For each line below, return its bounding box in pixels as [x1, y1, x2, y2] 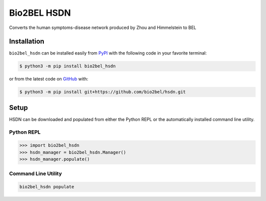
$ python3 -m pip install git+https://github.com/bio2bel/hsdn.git [19, 89, 186, 95]
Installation [9, 37, 44, 46]
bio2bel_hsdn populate [19, 184, 74, 190]
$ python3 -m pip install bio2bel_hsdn [19, 63, 116, 69]
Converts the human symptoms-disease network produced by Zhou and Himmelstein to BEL [9, 25, 197, 30]
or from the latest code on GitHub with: [9, 76, 89, 82]
